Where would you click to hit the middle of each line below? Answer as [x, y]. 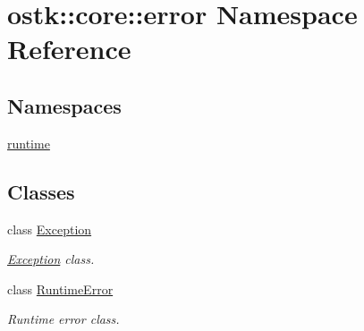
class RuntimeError [60, 289]
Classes [41, 191]
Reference [69, 49]
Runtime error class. [63, 319]
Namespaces [64, 105]
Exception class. [51, 259]
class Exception [50, 229]
